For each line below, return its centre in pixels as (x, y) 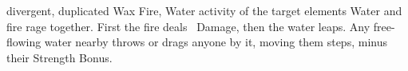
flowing (24, 42)
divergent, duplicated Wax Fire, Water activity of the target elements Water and (204, 10)
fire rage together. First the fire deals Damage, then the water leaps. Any (188, 26)
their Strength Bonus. (59, 57)
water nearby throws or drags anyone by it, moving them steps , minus (216, 42)
